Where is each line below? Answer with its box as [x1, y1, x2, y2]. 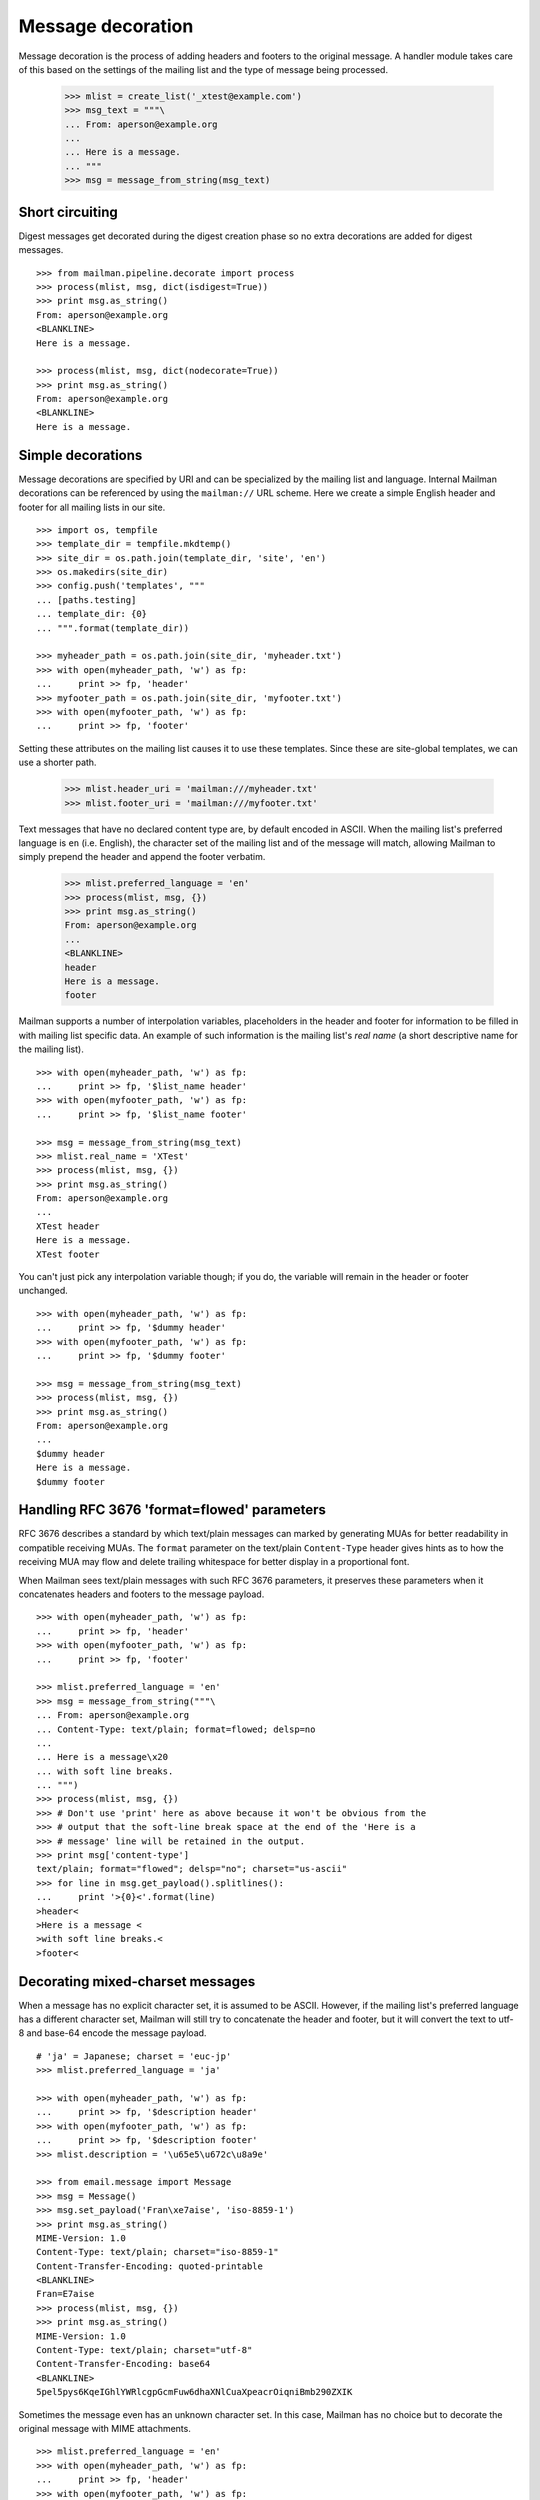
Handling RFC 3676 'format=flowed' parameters [18, 1501, 327, 1519]
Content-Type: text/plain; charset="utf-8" [36, 2345, 253, 2356]
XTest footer [36, 1248, 100, 1260]
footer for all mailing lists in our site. [18, 501, 166, 513]
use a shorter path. [18, 756, 97, 769]
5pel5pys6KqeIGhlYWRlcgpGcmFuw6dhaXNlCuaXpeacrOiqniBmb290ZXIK [36, 2386, 353, 2398]
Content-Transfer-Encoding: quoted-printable [36, 2260, 264, 2272]
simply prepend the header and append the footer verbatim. [18, 851, 266, 863]
